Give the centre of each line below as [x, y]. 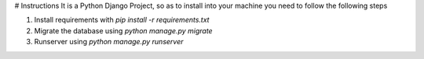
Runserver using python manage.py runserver [109, 42]
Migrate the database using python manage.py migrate [123, 30]
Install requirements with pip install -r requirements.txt [122, 20]
